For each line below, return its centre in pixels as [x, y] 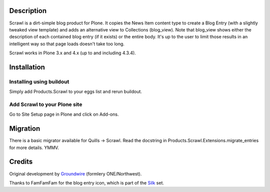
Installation [27, 67]
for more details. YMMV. [34, 148]
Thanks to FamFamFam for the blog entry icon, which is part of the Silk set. [87, 183]
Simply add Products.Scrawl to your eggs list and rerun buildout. [76, 92]
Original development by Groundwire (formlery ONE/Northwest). [75, 174]
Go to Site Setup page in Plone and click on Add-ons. [64, 114]
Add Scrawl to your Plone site [46, 104]
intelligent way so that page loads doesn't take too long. [67, 44]
